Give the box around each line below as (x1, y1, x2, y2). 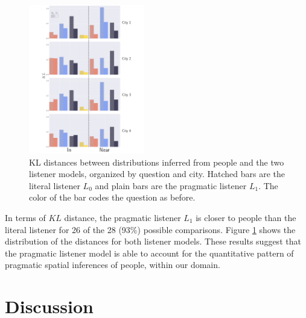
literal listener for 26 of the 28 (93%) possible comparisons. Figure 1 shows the (5, 223, 296, 235)
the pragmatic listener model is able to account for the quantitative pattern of (5, 246, 294, 259)
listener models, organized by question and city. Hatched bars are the (29, 167, 285, 180)
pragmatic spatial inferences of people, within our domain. (5, 258, 220, 271)
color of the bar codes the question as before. (29, 191, 196, 204)
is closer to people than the (196, 211, 296, 223)
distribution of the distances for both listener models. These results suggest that (5, 235, 301, 248)
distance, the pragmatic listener (64, 211, 181, 223)
